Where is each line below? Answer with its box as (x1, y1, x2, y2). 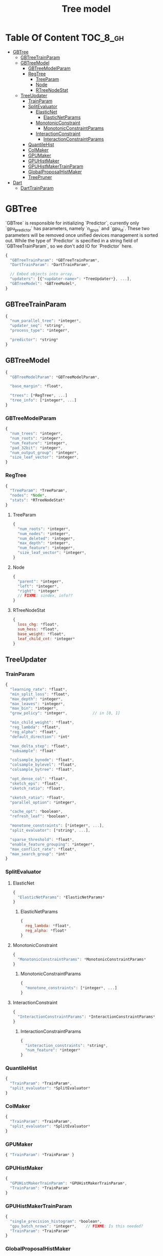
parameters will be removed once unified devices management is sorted (5, 232, 158, 238)
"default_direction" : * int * (10, 734, 70, 739)
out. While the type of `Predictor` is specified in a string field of (5, 237, 138, 243)
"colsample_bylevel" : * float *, (10, 762, 77, 768)
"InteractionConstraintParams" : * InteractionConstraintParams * (17, 1014, 155, 1019)
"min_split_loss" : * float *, (10, 691, 70, 697)
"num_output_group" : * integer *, (10, 450, 79, 455)
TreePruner (28, 174, 52, 180)
